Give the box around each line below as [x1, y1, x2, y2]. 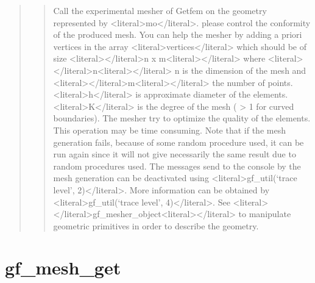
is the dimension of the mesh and [182, 63, 306, 76]
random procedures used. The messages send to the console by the [53, 159, 301, 172]
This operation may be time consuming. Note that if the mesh [53, 123, 286, 136]
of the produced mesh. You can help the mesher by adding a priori [53, 28, 302, 41]
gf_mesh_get [5, 255, 121, 280]
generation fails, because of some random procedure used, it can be [53, 135, 304, 148]
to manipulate [238, 207, 291, 220]
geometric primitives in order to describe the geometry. [53, 219, 259, 232]
